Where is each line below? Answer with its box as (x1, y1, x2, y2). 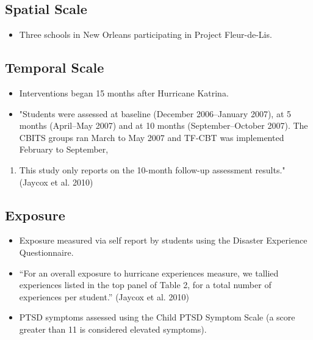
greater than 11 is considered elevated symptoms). (19, 322, 207, 335)
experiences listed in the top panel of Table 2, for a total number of (19, 278, 272, 291)
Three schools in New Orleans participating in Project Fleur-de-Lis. (19, 28, 272, 41)
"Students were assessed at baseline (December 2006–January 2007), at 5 (19, 107, 291, 120)
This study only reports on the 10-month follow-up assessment (19, 163, 253, 176)
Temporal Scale (5, 58, 104, 77)
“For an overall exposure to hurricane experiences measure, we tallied (19, 266, 279, 279)
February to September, (19, 143, 109, 156)
